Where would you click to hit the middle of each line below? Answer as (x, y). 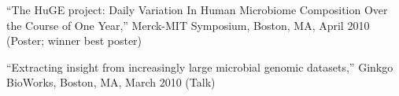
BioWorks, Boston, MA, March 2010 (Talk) (111, 82)
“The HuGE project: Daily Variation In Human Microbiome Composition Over (197, 9)
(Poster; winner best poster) (74, 41)
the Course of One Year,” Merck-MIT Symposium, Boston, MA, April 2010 (188, 25)
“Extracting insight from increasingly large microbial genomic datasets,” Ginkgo (200, 66)
